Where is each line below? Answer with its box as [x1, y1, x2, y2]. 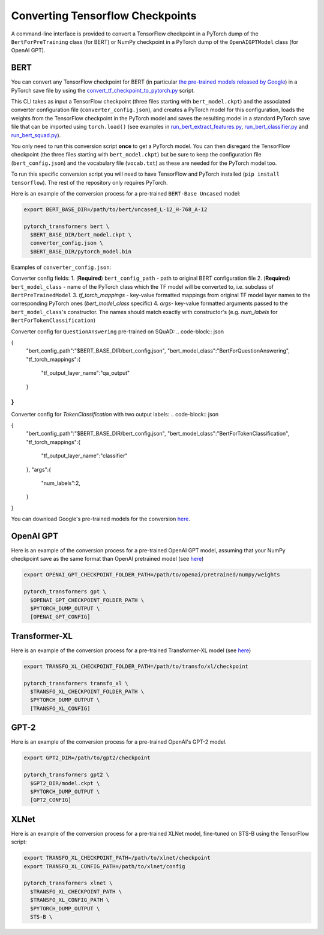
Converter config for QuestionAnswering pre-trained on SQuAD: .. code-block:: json [11, 328, 224, 335]
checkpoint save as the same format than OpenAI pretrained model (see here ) [11, 555, 204, 563]
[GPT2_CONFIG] [30, 797, 72, 803]
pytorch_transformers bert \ [23, 223, 110, 230]
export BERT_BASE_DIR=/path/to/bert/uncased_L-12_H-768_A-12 [23, 206, 208, 213]
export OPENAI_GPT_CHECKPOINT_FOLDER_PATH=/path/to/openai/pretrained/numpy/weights [23, 572, 280, 578]
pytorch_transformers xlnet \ [23, 880, 113, 887]
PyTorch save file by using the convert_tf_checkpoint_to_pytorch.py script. [11, 87, 195, 94]
